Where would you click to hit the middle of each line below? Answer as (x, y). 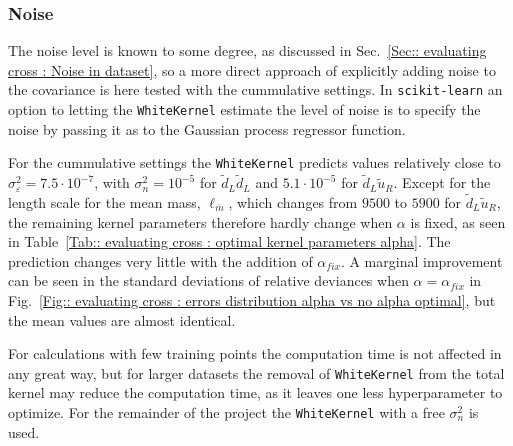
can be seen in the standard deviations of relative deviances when (208, 280)
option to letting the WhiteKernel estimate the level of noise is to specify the (244, 109)
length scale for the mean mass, (104, 202)
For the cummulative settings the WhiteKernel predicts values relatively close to (254, 162)
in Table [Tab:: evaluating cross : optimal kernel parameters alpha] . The (229, 241)
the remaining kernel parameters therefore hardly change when (200, 221)
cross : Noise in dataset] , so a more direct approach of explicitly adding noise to (252, 69)
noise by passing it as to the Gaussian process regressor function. (207, 128)
